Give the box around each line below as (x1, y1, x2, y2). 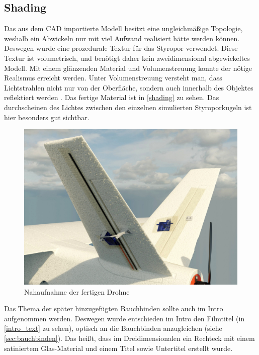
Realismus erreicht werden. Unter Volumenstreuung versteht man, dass (4, 72, 222, 83)
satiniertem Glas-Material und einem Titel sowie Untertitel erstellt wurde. (4, 342, 233, 353)
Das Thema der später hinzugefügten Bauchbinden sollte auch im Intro (4, 303, 223, 314)
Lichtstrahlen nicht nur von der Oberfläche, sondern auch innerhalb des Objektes (4, 82, 253, 93)
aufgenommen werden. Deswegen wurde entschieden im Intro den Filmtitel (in (4, 313, 245, 323)
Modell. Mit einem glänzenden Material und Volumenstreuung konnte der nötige (4, 62, 252, 73)
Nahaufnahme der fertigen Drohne (24, 286, 130, 297)
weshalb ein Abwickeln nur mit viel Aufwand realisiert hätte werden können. (4, 33, 240, 43)
